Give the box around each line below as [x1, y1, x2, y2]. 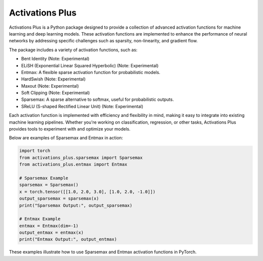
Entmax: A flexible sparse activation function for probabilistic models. [21, 69, 161, 75]
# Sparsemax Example [19, 175, 68, 181]
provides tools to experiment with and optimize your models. [9, 126, 131, 132]
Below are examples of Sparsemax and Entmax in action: [9, 135, 123, 141]
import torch [19, 148, 51, 153]
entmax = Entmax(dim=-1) [19, 223, 79, 228]
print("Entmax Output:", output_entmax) [19, 237, 117, 242]
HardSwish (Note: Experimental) [21, 76, 86, 82]
